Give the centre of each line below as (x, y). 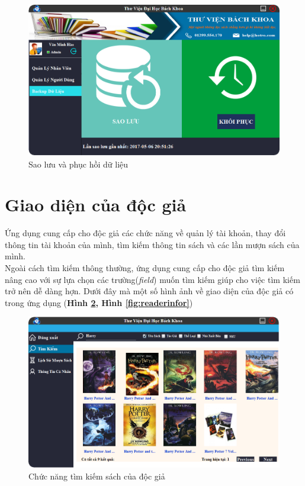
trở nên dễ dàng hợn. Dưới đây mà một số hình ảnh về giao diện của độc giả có (149, 291)
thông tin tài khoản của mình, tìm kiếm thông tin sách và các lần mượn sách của (152, 244)
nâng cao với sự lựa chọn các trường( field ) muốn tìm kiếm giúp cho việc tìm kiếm (152, 279)
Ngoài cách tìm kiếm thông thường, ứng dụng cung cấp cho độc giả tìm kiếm (145, 268)
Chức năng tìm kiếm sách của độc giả (97, 476)
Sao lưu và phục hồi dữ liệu (78, 164)
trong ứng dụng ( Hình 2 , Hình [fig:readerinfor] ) (99, 302)
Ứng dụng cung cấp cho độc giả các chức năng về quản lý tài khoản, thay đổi (145, 233)
